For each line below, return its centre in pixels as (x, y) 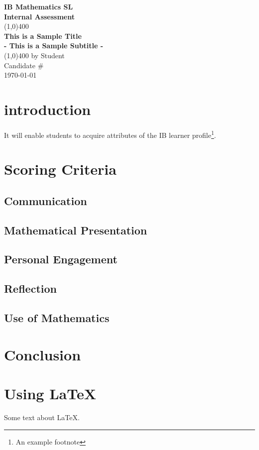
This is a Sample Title (43, 36)
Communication (46, 200)
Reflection (30, 288)
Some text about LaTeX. (42, 417)
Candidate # (24, 65)
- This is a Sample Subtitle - (54, 46)
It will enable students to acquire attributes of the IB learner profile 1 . (110, 134)
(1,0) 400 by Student (34, 55)
